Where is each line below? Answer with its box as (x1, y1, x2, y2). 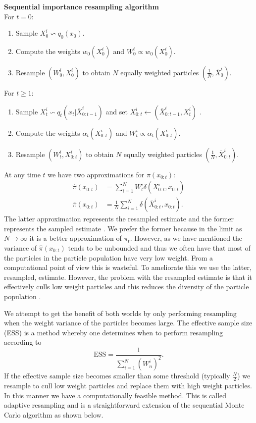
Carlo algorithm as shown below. (4, 409, 103, 420)
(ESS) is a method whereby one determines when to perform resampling (4, 327, 223, 337)
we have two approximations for (48, 169, 145, 179)
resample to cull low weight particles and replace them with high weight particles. (4, 380, 252, 391)
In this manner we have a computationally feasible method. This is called (4, 390, 227, 400)
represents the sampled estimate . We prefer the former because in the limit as (4, 223, 242, 233)
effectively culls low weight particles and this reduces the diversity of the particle (4, 281, 249, 292)
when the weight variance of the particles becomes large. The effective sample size (4, 317, 253, 328)
